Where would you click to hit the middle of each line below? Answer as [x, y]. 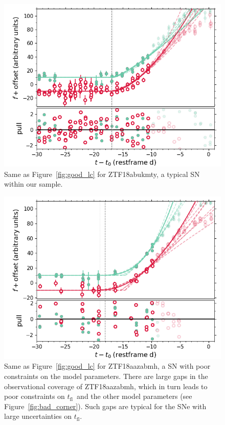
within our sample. [33, 184]
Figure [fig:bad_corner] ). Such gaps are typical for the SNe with [105, 406]
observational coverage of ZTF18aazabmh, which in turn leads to [106, 386]
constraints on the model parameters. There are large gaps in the [106, 376]
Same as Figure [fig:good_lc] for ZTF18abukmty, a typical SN [102, 174]
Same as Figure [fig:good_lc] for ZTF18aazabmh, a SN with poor [107, 366]
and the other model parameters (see [134, 396]
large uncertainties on [38, 416]
